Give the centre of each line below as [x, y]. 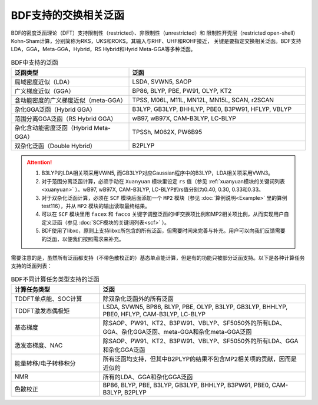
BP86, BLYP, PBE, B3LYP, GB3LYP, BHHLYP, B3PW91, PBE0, [186, 385]
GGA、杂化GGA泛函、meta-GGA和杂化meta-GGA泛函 [177, 332]
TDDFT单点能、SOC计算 [48, 299]
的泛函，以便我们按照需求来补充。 [83, 239]
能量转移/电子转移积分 [45, 363]
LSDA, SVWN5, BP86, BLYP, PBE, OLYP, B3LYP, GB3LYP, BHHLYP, [195, 307]
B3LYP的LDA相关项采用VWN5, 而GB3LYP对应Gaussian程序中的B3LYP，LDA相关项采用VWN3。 [158, 173]
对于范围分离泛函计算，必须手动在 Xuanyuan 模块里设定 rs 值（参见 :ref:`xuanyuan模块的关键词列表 [163, 181]
